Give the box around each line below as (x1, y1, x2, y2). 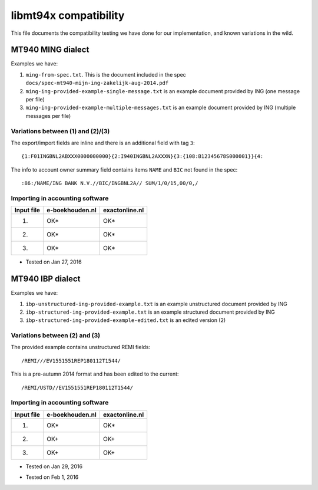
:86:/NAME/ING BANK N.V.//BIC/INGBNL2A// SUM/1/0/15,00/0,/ (21, 180, 198, 187)
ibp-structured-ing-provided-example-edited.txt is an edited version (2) (25, 317, 226, 324)
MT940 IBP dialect (11, 274, 81, 284)
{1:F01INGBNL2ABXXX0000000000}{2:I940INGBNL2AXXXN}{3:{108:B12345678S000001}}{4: (21, 153, 264, 160)
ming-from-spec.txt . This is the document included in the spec (25, 71, 187, 78)
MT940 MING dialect (11, 45, 90, 55)
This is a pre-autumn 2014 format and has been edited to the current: (11, 370, 179, 377)
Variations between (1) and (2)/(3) (11, 127, 110, 135)
